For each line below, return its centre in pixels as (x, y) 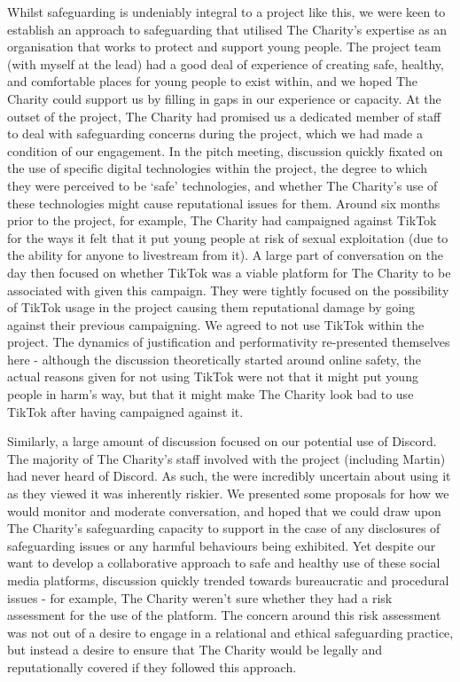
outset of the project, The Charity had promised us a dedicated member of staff (224, 116)
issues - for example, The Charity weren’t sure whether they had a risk (200, 597)
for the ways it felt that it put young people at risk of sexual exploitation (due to (228, 237)
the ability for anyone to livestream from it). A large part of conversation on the (225, 255)
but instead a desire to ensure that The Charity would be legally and (195, 650)
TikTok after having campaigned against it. (125, 411)
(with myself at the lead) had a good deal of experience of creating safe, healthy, (226, 63)
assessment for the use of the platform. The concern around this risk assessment (224, 615)
